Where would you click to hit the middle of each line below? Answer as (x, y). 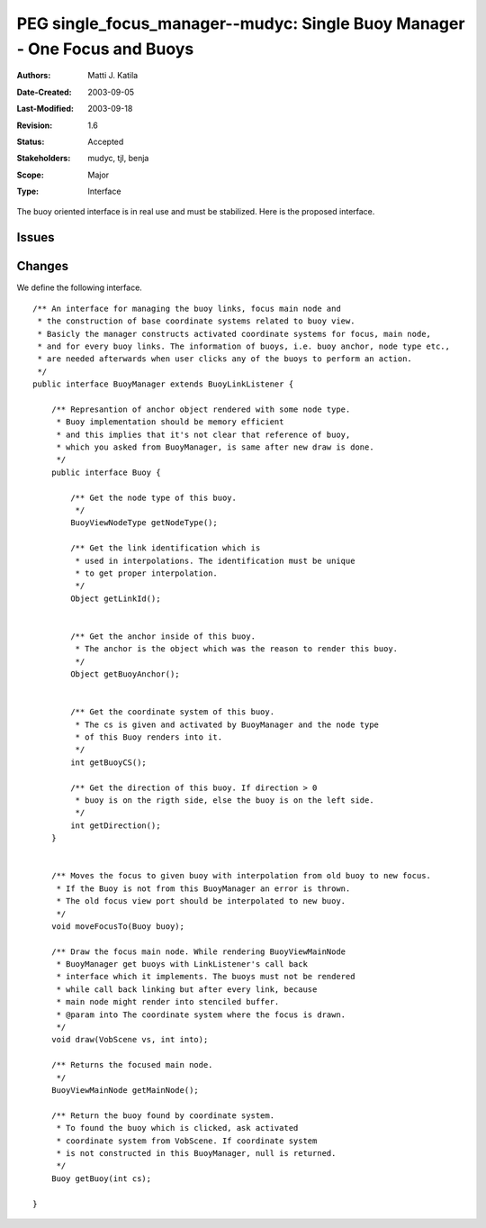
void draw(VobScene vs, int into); (130, 1040)
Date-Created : (44, 92)
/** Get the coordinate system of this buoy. (172, 712)
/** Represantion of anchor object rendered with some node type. (201, 409)
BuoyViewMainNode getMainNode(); (125, 1090)
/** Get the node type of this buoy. (154, 497)
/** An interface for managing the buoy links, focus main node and (187, 308)
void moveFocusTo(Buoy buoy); (117, 926)
